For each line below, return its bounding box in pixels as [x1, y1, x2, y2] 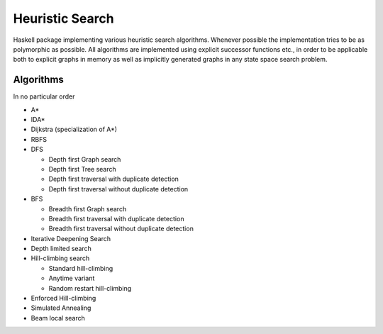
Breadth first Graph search [48, 204, 127, 213]
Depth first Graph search [48, 155, 121, 163]
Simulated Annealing [30, 304, 91, 312]
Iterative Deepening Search [30, 234, 111, 243]
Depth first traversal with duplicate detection [48, 174, 179, 184]
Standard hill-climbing [48, 264, 113, 272]
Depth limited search [30, 245, 92, 253]
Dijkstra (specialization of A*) [30, 125, 117, 134]
